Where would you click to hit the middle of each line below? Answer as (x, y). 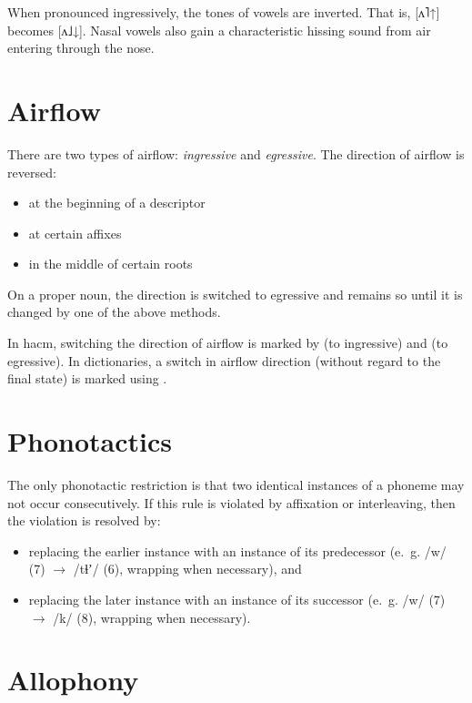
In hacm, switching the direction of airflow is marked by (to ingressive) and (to (228, 343)
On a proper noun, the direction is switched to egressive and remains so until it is (235, 294)
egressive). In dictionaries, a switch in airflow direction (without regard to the (224, 360)
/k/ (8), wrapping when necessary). (152, 617)
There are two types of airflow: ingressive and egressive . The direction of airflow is (236, 153)
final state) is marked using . (87, 378)
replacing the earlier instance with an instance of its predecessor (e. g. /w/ (237, 550)
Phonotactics (90, 441)
